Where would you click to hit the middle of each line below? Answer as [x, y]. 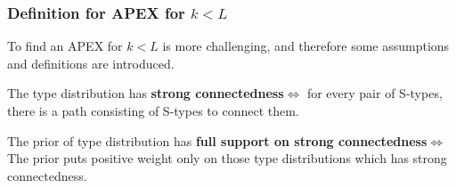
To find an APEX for [65, 46]
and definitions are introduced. [91, 63]
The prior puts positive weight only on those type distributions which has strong [227, 158]
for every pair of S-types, [375, 93]
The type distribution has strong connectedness [146, 93]
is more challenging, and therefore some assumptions [306, 46]
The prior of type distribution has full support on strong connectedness [217, 140]
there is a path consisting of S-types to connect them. [153, 110]
